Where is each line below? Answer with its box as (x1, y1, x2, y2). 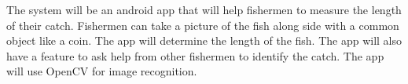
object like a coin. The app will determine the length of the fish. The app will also (6, 32, 402, 49)
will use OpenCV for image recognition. (6, 63, 197, 79)
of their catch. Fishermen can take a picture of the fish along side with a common (6, 16, 399, 33)
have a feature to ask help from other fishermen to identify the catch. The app (6, 47, 384, 64)
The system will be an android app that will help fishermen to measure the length (6, 2, 402, 17)
